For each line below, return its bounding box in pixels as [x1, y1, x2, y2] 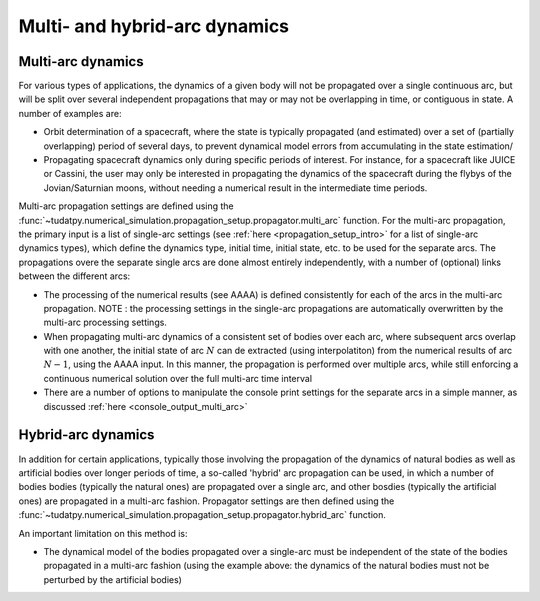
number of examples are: [18, 107, 122, 119]
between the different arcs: [18, 270, 131, 282]
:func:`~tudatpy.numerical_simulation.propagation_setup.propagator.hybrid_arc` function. [18, 509, 387, 521]
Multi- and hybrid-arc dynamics [18, 15, 290, 37]
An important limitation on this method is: [18, 527, 188, 539]
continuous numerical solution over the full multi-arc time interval [43, 372, 313, 384]
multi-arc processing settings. [43, 316, 167, 329]
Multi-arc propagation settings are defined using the [18, 200, 234, 212]
